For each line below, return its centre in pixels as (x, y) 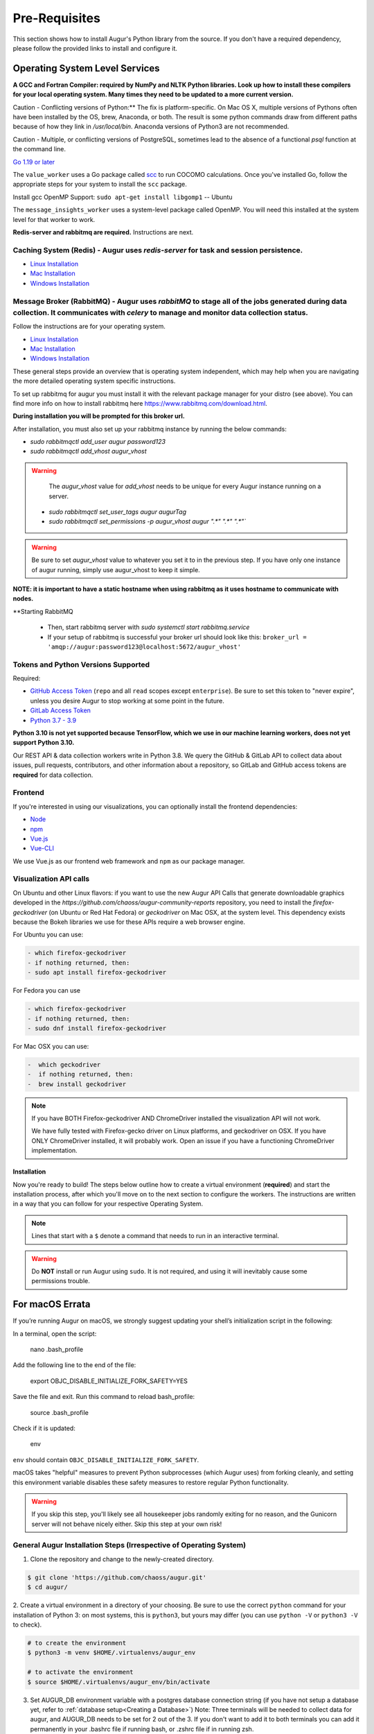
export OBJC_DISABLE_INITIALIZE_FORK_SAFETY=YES (109, 1381)
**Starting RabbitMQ (43, 611)
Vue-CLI (42, 848)
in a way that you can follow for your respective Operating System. (108, 1204)
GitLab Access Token (61, 710)
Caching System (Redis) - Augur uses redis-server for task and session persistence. (158, 250)
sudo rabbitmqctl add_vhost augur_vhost (88, 452)
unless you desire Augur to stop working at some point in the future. (127, 701)
